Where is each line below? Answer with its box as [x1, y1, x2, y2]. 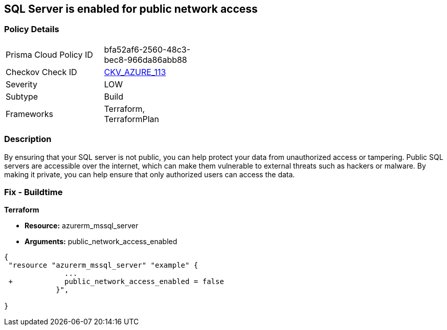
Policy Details [4, 24, 59, 35]
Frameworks [6, 108, 53, 119]
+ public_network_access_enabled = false [8, 277, 224, 286]
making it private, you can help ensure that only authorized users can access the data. [4, 170, 295, 179]
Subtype [6, 91, 38, 102]
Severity [6, 79, 37, 89]
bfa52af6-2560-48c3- [104, 44, 191, 55]
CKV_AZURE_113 [104, 66, 166, 77]
